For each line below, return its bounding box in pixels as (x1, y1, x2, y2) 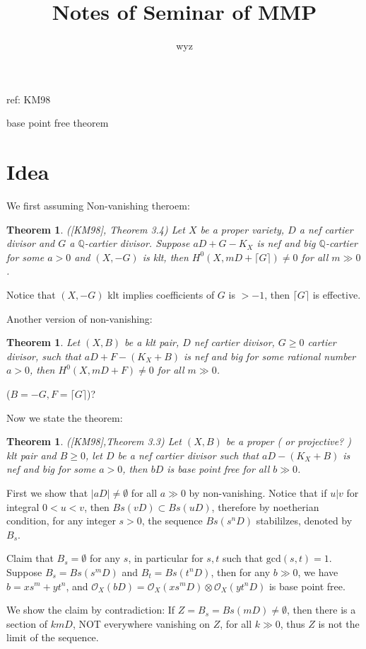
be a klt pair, (124, 335, 179, 350)
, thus (280, 616, 305, 631)
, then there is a (286, 602, 356, 617)
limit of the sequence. (6, 630, 99, 645)
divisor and (6, 236, 55, 251)
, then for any (211, 564, 271, 579)
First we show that (6, 485, 88, 500)
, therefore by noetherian (211, 499, 319, 514)
